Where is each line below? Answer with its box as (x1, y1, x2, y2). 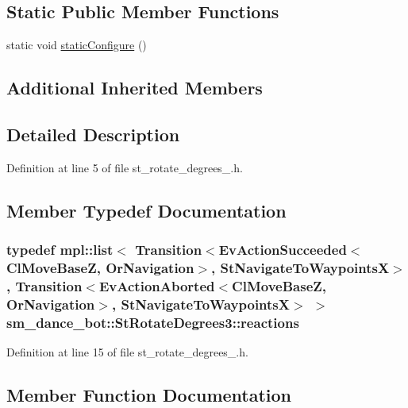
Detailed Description (6, 121, 180, 146)
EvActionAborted (99, 275, 215, 295)
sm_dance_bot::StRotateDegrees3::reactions (6, 312, 299, 332)
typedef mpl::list (6, 240, 114, 260)
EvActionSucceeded (218, 240, 347, 260)
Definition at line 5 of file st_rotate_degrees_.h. (6, 159, 243, 175)
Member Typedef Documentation (6, 198, 287, 222)
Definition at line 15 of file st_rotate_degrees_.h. (6, 344, 248, 360)
